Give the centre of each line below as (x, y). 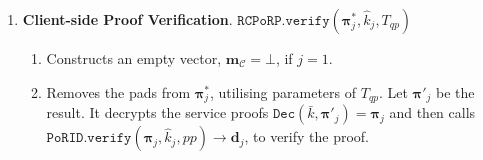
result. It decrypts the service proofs (157, 112)
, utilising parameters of (283, 91)
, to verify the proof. (307, 136)
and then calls (432, 112)
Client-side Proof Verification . (127, 19)
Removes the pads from (118, 91)
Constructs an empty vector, (134, 58)
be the (455, 91)
